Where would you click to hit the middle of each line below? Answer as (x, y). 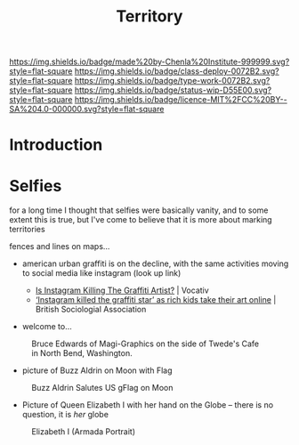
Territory (149, 16)
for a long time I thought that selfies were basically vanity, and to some (139, 210)
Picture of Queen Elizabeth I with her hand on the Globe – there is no (148, 405)
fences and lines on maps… (60, 247)
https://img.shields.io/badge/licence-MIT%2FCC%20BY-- (181, 100)
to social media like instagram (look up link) (101, 273)
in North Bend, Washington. (82, 353)
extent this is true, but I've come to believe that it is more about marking (141, 220)
